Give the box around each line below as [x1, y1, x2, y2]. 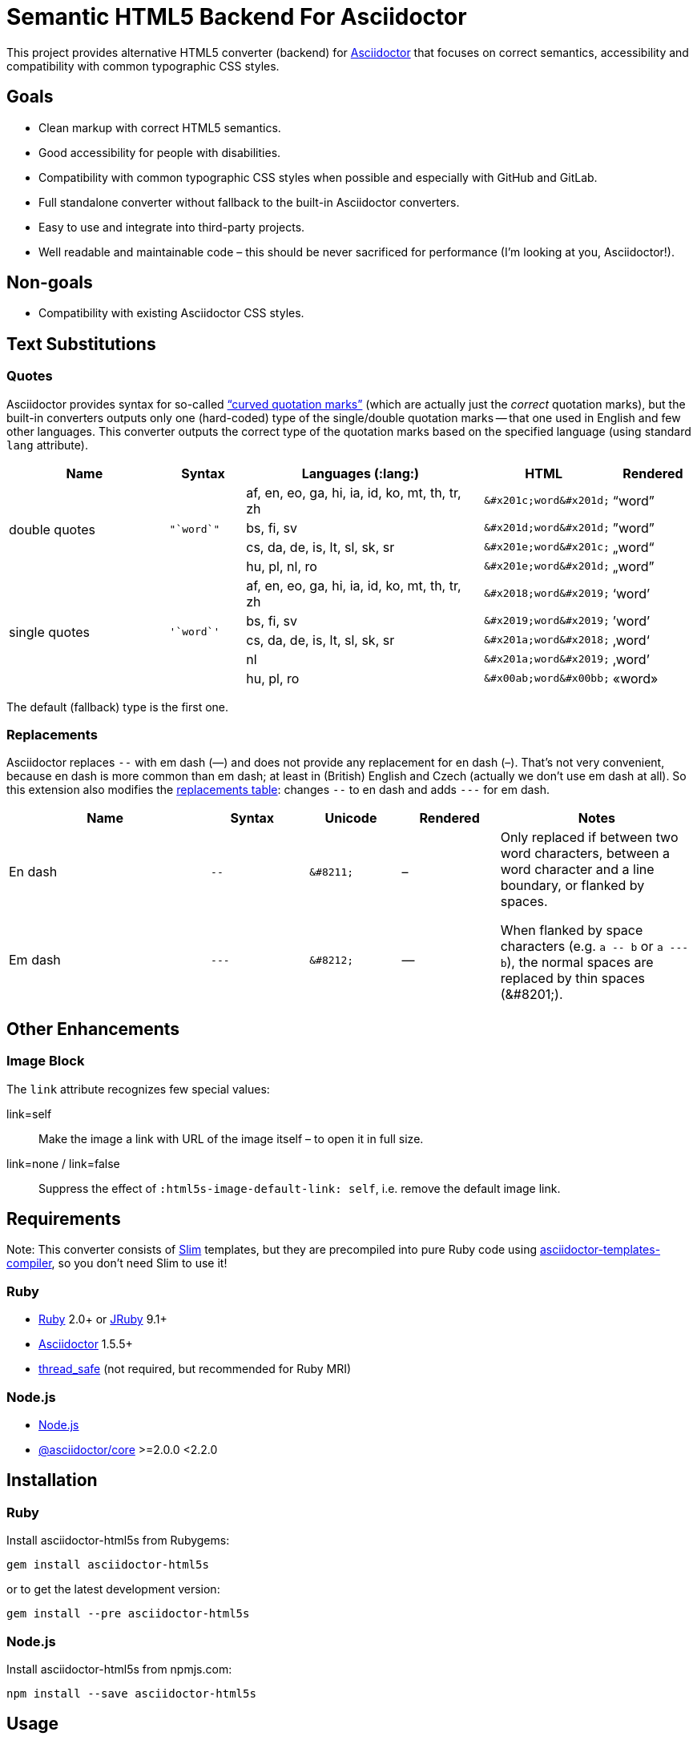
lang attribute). [6, 437, 88, 452]
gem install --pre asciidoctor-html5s [6, 1607, 250, 1621]
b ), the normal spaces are [500, 954, 654, 971]
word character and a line [500, 861, 655, 878]
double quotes [9, 521, 96, 538]
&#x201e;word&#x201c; [484, 541, 610, 554]
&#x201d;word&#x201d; [484, 522, 610, 534]
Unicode [324, 810, 377, 827]
